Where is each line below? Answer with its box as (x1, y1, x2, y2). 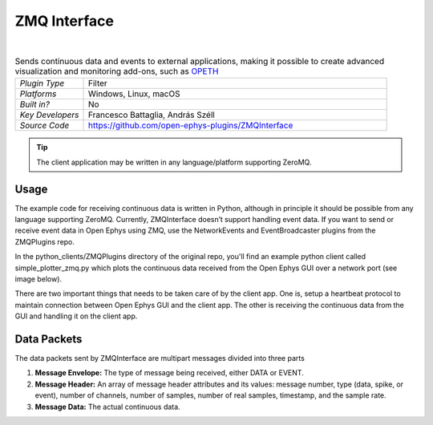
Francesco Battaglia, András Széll (87, 109, 216, 120)
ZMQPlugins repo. (14, 237, 75, 246)
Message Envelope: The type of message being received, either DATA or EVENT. (34, 368, 304, 378)
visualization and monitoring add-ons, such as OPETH (14, 66, 219, 77)
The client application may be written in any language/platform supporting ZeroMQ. (36, 157, 312, 167)
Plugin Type (19, 78, 65, 89)
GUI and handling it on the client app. (14, 311, 138, 321)
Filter (87, 78, 107, 89)
